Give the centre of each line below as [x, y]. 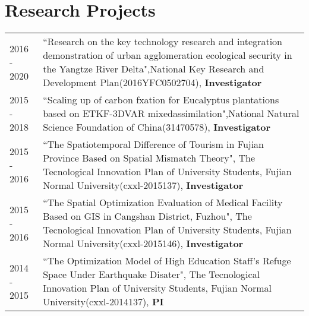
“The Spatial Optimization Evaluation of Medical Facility [163, 203]
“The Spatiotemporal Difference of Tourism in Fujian [154, 144]
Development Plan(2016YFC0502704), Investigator [152, 83]
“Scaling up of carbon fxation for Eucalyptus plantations [161, 100]
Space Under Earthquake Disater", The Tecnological [152, 274]
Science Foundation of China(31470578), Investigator [157, 127]
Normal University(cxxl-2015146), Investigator [143, 244]
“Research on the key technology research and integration [163, 42]
